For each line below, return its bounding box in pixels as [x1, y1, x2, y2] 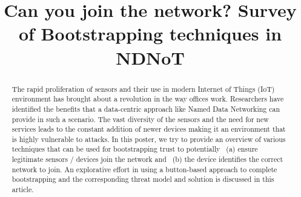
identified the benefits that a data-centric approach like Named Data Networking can [12, 103, 280, 114]
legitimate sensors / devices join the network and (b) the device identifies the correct [12, 154, 283, 164]
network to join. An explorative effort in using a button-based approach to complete [12, 164, 277, 174]
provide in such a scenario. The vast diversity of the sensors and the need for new [12, 114, 269, 124]
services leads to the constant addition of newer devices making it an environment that [12, 124, 286, 134]
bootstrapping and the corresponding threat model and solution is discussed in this [12, 174, 274, 184]
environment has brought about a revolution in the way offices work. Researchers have [12, 94, 284, 104]
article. [12, 184, 34, 195]
